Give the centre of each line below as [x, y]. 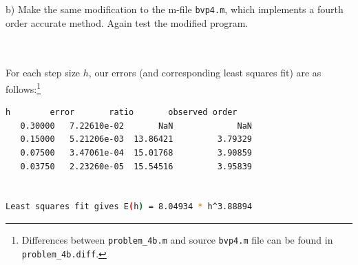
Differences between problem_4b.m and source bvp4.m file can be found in [177, 240]
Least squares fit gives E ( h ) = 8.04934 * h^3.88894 [129, 207]
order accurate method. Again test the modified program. [127, 22]
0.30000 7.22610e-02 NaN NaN [136, 126]
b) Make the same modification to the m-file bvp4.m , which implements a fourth [175, 9]
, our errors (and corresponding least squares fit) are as [205, 73]
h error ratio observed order [122, 113]
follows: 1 [23, 88]
